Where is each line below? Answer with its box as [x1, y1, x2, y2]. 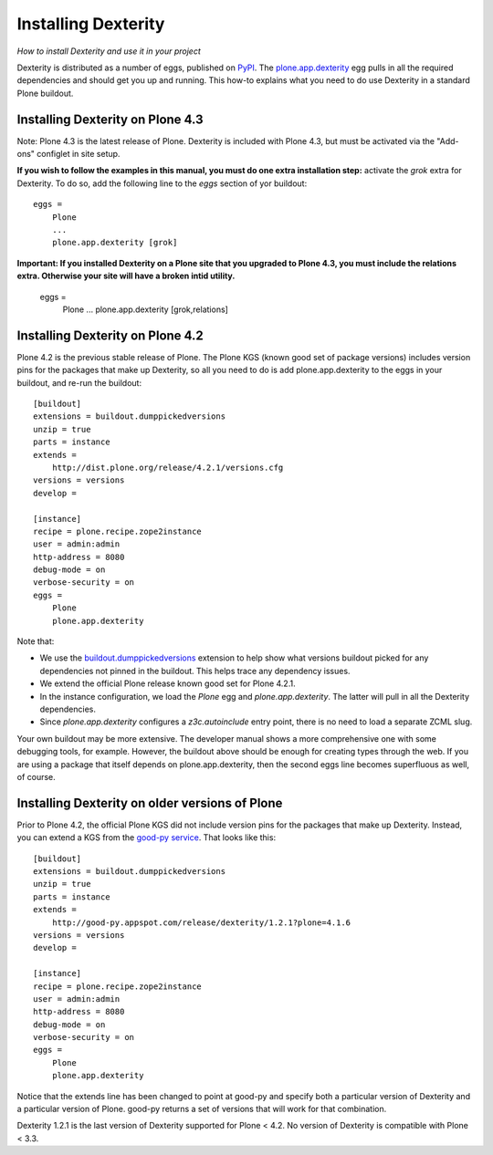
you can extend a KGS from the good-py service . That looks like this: [16, 832, 277, 843]
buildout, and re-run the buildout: [16, 377, 142, 388]
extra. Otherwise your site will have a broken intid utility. [16, 270, 236, 282]
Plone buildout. [16, 88, 74, 99]
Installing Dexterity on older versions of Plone [16, 795, 283, 811]
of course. [16, 771, 57, 782]
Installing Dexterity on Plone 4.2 [16, 328, 205, 343]
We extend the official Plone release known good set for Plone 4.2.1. [39, 678, 296, 689]
